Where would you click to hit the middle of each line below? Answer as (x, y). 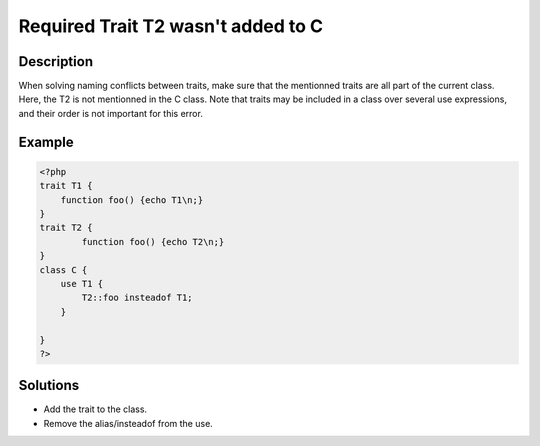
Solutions (49, 385)
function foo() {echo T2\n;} (153, 241)
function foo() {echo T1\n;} (132, 199)
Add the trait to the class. (95, 409)
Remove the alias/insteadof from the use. (128, 423)
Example (46, 141)
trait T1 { (66, 186)
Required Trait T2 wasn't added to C (171, 26)
